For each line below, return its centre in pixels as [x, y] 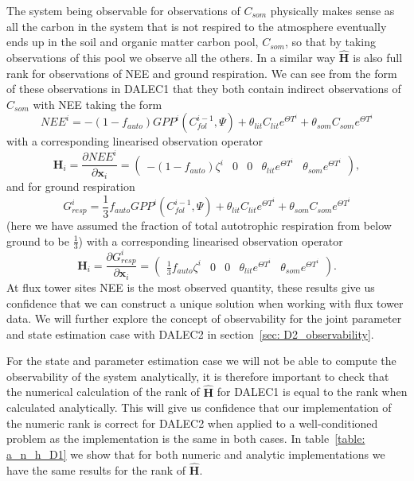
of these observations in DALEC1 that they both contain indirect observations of [204, 89]
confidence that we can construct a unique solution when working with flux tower [205, 303]
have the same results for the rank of [96, 469]
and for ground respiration [71, 186]
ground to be [38, 240]
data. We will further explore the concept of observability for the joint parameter [204, 318]
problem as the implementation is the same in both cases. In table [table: [186, 438]
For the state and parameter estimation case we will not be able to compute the [201, 361]
